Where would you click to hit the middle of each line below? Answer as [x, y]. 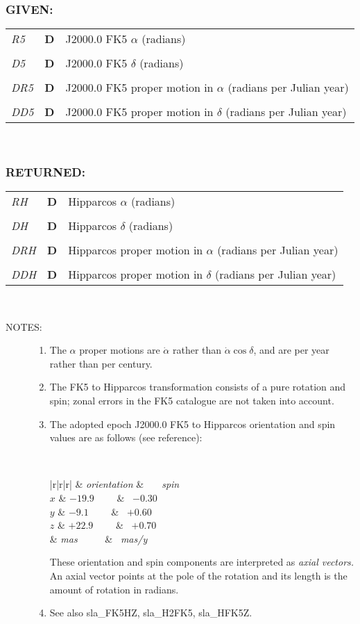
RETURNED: [45, 171]
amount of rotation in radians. [114, 589]
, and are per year [291, 350]
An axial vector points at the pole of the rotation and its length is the [198, 575]
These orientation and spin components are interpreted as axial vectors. [202, 562]
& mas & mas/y [98, 538]
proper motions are [120, 350]
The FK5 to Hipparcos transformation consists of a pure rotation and [198, 387]
